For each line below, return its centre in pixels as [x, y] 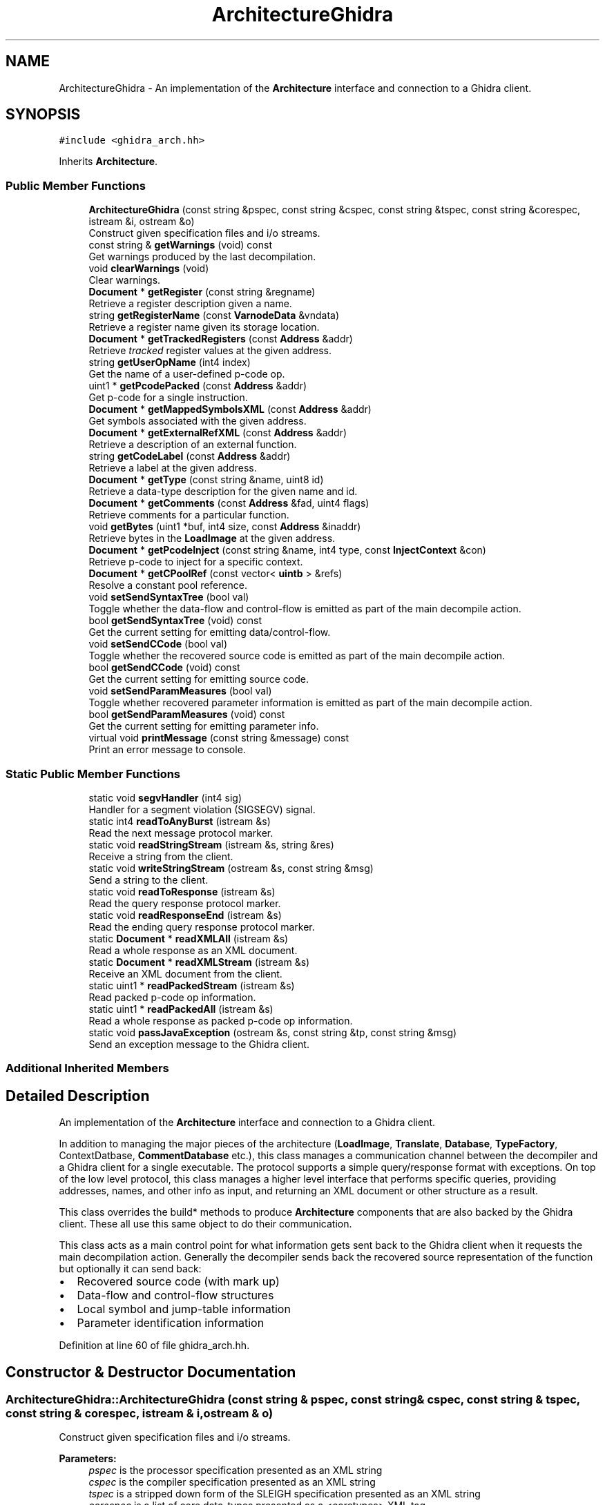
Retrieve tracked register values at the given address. [210, 351]
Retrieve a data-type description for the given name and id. [223, 492]
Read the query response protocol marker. [185, 903]
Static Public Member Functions [93, 774]
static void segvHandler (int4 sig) [165, 797]
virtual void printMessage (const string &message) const [219, 738]
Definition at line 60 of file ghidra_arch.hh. [154, 1346]
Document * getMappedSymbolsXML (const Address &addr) [230, 409]
